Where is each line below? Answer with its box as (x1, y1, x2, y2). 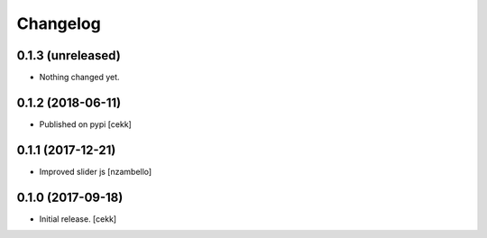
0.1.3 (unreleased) (16, 48, 121, 63)
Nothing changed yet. (39, 72, 121, 83)
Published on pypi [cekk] (39, 118, 133, 130)
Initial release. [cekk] (39, 213, 117, 224)
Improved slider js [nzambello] (39, 166, 152, 177)
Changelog (16, 14, 101, 33)
